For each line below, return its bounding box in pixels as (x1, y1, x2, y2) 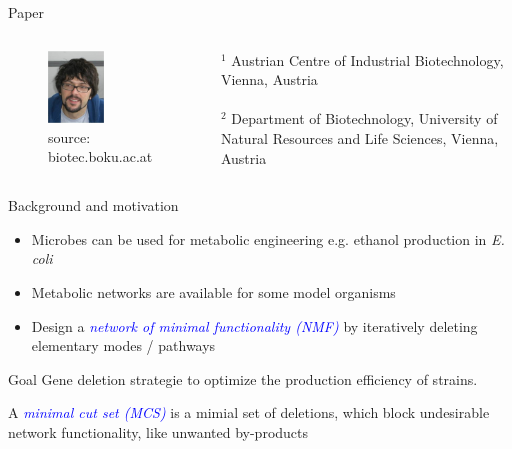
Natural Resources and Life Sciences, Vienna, (220, 127, 499, 148)
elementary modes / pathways (31, 335, 216, 356)
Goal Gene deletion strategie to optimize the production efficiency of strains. (8, 368, 478, 389)
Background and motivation (8, 195, 179, 216)
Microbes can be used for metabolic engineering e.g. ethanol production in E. (31, 228, 505, 249)
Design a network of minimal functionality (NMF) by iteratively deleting (31, 315, 478, 336)
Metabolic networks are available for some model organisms (31, 281, 396, 302)
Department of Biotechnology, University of (231, 108, 498, 129)
